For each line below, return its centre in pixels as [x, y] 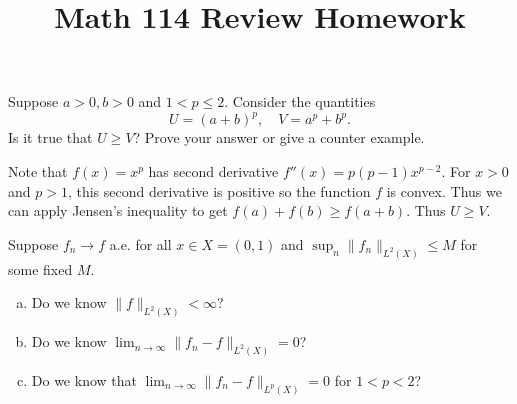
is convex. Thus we [444, 190]
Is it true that [50, 137]
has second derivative [213, 171]
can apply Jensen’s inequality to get [118, 210]
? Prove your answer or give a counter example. [279, 137]
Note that [38, 171]
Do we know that [84, 380]
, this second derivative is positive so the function [219, 190]
